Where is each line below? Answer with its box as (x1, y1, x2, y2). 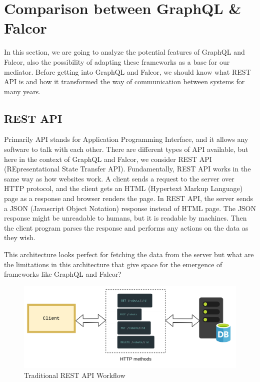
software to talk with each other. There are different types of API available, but (4, 144, 248, 154)
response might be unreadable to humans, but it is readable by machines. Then (4, 213, 247, 223)
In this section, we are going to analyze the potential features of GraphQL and (4, 47, 245, 57)
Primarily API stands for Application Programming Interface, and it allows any (4, 134, 248, 144)
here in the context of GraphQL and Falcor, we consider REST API (4, 153, 212, 164)
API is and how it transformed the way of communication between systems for (4, 76, 245, 87)
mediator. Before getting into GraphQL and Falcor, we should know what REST (4, 66, 251, 77)
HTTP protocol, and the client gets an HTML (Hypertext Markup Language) (4, 183, 243, 194)
